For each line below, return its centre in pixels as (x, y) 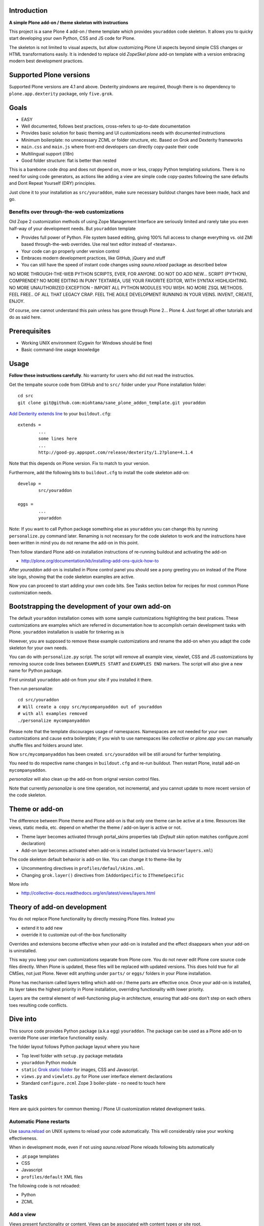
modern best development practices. (46, 61)
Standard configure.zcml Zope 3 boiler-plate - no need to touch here (93, 1083)
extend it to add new (42, 928)
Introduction (28, 11)
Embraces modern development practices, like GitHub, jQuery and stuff (93, 258)
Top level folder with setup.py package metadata (72, 1056)
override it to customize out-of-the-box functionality (74, 935)
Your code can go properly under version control (70, 251)
